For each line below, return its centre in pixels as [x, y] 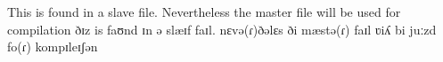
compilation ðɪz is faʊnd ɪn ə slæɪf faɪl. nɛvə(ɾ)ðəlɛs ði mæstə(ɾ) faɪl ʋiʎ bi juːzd [222, 29]
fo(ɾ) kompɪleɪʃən [53, 46]
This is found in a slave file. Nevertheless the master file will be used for [204, 12]
